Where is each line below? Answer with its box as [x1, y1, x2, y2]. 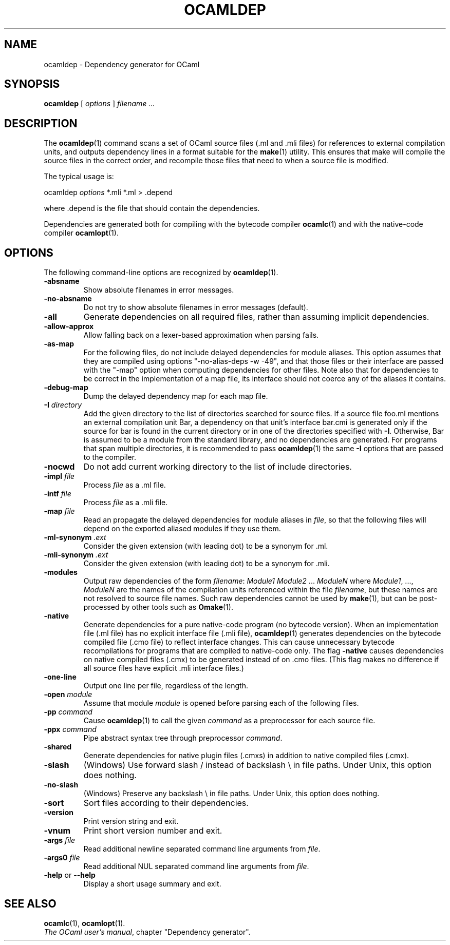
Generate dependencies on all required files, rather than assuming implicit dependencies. [83, 312, 429, 322]
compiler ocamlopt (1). [44, 228, 119, 238]
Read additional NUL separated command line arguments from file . [83, 862, 309, 871]
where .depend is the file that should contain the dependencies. [44, 204, 260, 213]
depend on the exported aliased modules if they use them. [83, 524, 281, 533]
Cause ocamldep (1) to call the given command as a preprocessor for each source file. [83, 716, 376, 725]
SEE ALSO [4, 897, 57, 910]
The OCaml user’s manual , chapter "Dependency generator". [44, 927, 251, 936]
